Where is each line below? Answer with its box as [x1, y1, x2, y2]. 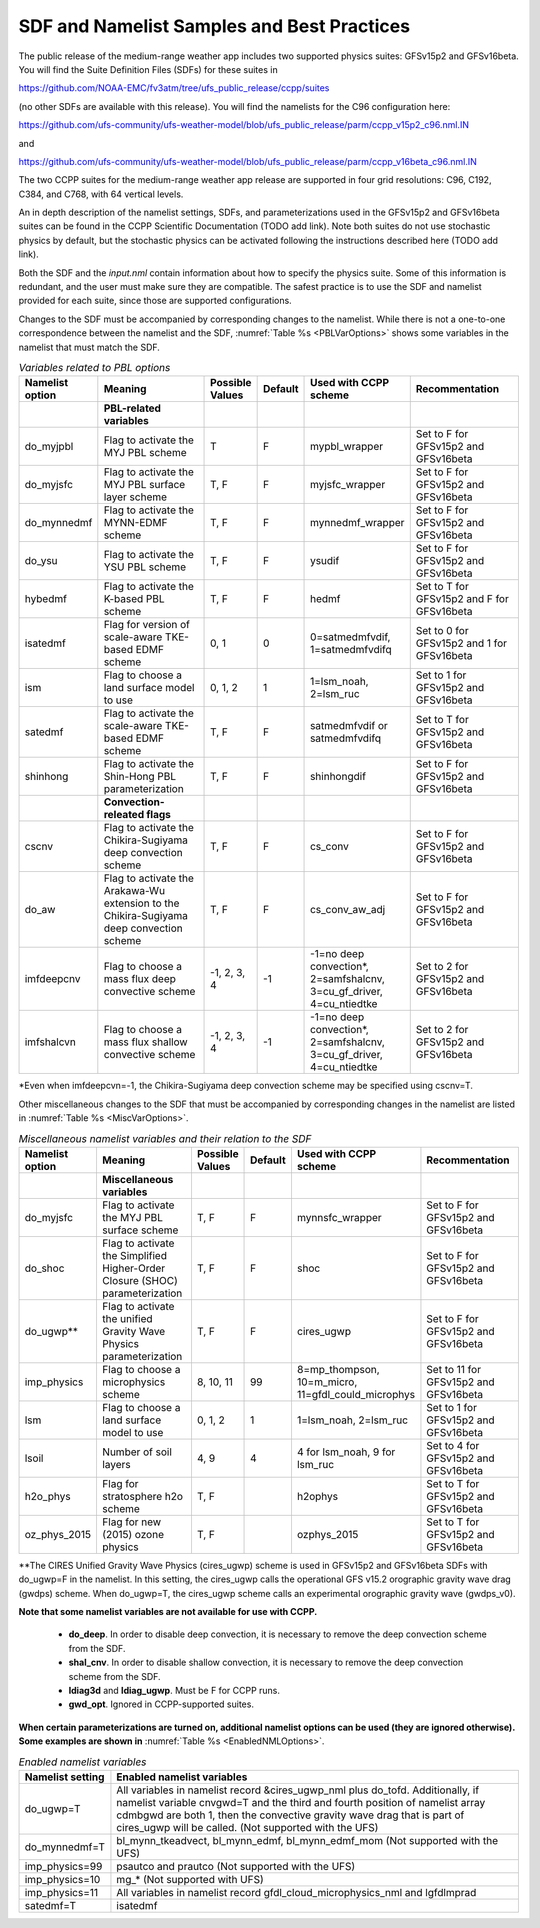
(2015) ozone [101, 1527, 165, 1541]
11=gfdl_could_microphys [296, 1387, 415, 1401]
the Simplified [101, 1248, 167, 1262]
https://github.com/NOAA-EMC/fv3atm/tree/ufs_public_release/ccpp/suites [18, 82, 330, 94]
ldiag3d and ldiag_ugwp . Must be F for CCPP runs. [68, 1685, 280, 1697]
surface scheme [101, 1223, 179, 1237]
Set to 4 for [426, 1438, 480, 1452]
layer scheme [103, 490, 168, 504]
